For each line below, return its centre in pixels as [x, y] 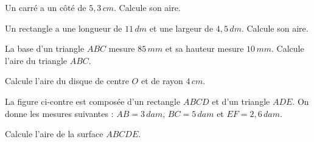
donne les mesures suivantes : [59, 113]
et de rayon [162, 81]
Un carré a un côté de [46, 7]
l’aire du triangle [36, 60]
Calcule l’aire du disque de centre [67, 81]
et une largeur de [181, 28]
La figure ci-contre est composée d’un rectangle [93, 101]
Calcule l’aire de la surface [54, 134]
